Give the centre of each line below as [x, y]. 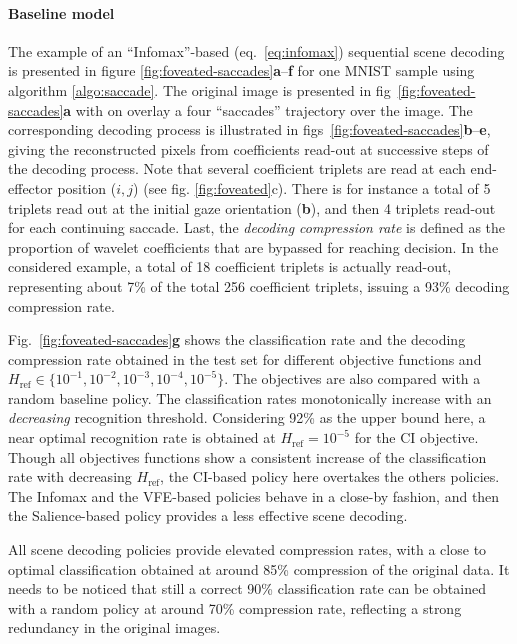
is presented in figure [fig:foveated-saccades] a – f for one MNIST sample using [241, 70]
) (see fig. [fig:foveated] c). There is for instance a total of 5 [312, 187]
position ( [87, 187]
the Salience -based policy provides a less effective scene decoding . [208, 515]
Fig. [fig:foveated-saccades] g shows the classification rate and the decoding [237, 339]
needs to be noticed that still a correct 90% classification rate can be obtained [247, 588]
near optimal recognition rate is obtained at [142, 437]
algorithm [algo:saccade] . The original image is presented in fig [199, 89]
